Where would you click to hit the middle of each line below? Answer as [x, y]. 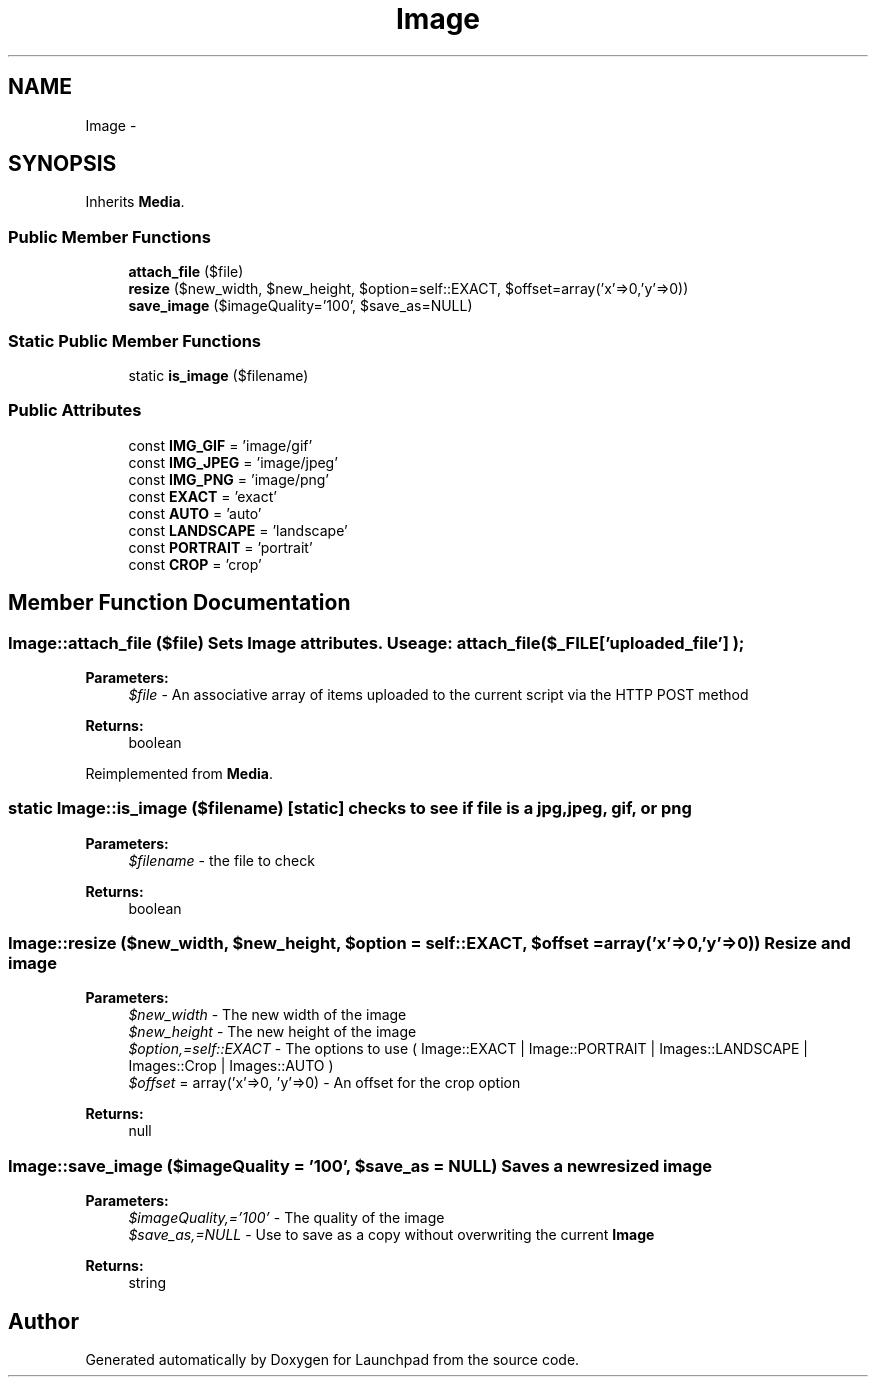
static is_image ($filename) [218, 375]
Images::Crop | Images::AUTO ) [231, 1066]
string [147, 1283]
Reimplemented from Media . [179, 773]
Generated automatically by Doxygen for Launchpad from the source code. [332, 1359]
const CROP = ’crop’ [195, 564]
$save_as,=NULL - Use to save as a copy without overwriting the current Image [391, 1235]
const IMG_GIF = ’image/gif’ [220, 445]
